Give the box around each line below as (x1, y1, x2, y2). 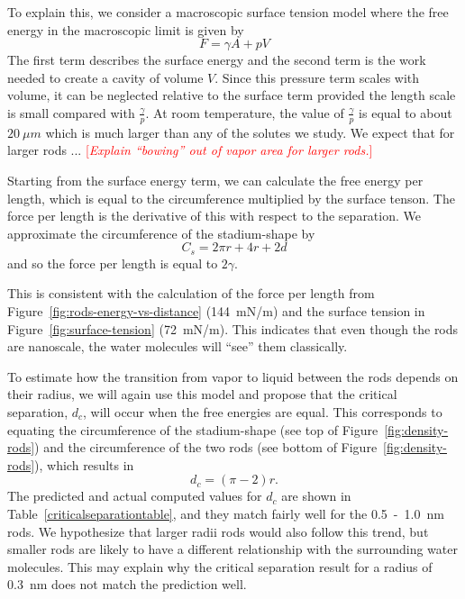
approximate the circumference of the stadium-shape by (7, 223, 315, 242)
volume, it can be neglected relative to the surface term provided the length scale (7, 86, 456, 104)
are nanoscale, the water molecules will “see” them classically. (7, 337, 348, 356)
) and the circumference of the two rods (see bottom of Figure (34, 438, 378, 457)
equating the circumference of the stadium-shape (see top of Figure (7, 420, 378, 439)
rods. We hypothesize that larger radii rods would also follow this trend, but (7, 522, 429, 540)
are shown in (281, 486, 351, 505)
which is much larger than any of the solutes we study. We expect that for (45, 123, 455, 141)
